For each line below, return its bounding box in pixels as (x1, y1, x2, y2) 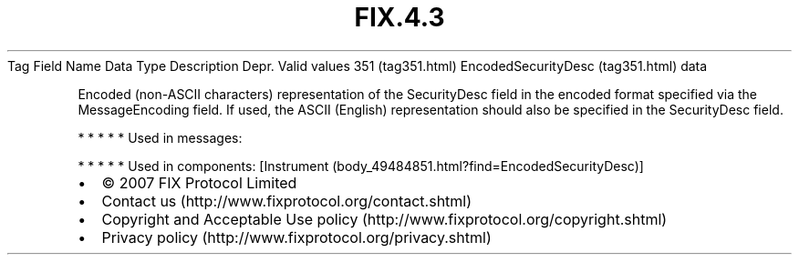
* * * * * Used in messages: (78, 129, 243, 146)
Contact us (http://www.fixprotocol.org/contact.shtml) (101, 191, 472, 210)
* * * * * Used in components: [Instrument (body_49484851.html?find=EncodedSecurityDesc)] (78, 157, 644, 174)
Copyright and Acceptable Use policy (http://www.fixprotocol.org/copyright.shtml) (101, 209, 668, 228)
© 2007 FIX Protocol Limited (101, 173, 297, 192)
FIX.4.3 (354, 2, 445, 33)
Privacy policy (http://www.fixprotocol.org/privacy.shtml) (101, 227, 492, 247)
